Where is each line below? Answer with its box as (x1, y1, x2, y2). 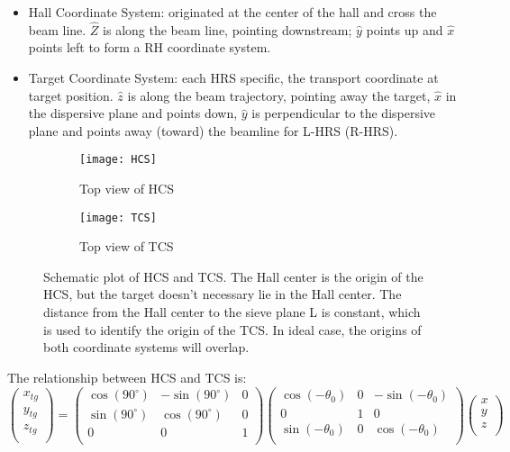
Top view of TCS (79, 237, 174, 256)
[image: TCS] (79, 211, 157, 224)
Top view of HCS (79, 179, 174, 198)
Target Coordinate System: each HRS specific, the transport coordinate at (28, 68, 439, 86)
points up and (366, 20, 443, 39)
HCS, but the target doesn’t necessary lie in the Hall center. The (43, 285, 402, 303)
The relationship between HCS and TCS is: (7, 367, 247, 386)
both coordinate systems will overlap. (43, 338, 250, 357)
